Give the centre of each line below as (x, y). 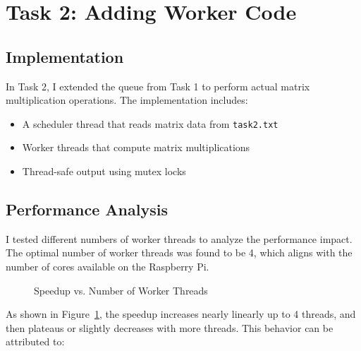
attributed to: (35, 341)
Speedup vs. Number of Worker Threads (121, 290)
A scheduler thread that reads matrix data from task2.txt (150, 123)
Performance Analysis (87, 209)
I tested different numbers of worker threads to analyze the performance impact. (179, 238)
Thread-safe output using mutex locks (104, 171)
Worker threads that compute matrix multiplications (136, 147)
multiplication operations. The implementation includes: (127, 100)
